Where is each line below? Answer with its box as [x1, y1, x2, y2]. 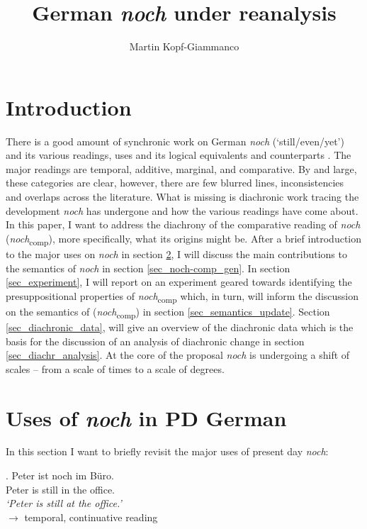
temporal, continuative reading [24, 509, 158, 524]
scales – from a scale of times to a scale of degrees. [6, 361, 225, 376]
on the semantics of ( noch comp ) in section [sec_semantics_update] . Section [6, 304, 330, 321]
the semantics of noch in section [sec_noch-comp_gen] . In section [6, 260, 290, 275]
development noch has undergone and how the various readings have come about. [6, 203, 358, 218]
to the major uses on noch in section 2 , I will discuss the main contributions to [6, 246, 347, 261]
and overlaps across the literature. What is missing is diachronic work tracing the [6, 189, 359, 204]
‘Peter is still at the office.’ [6, 496, 122, 511]
